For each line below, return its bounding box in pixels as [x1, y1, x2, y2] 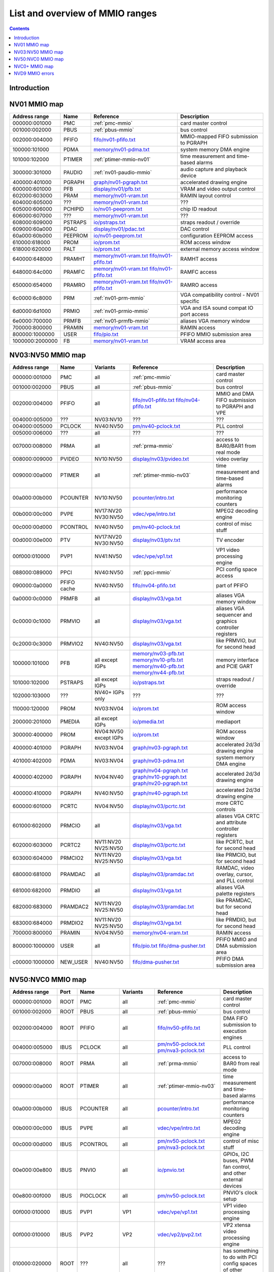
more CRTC [216, 799, 244, 806]
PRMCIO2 [60, 855, 84, 862]
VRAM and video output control [180, 185, 256, 192]
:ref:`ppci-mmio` [132, 569, 172, 576]
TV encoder [216, 537, 245, 544]
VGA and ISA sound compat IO [180, 304, 254, 311]
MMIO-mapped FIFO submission [180, 133, 258, 140]
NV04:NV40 [94, 773, 124, 780]
